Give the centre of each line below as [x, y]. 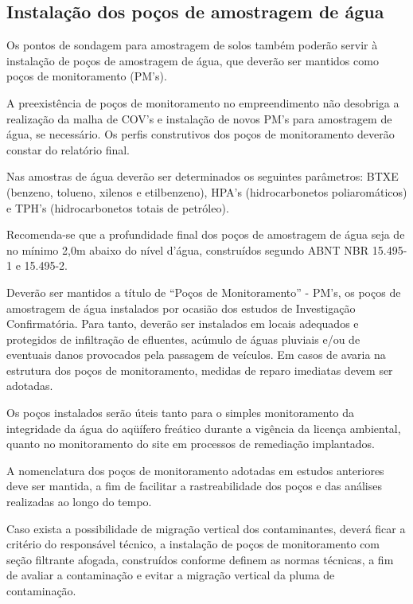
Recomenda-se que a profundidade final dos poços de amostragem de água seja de [206, 234]
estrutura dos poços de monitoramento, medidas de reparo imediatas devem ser [200, 370]
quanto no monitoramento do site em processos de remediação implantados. [191, 444]
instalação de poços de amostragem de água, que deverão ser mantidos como [193, 60]
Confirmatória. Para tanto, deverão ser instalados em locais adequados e [183, 323]
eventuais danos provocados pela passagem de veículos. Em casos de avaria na [196, 355]
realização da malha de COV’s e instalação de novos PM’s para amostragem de [199, 118]
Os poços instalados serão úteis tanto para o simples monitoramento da [181, 413]
